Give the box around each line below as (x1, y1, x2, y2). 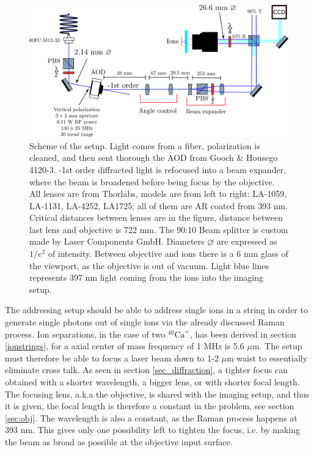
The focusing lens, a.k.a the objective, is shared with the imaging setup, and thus (5, 387, 310, 400)
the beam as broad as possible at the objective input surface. (5, 435, 233, 448)
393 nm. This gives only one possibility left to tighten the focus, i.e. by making (5, 423, 300, 436)
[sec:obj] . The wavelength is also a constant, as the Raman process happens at (5, 411, 298, 424)
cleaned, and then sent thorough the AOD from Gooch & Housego (29, 151, 278, 164)
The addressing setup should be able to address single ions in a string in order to (5, 303, 308, 316)
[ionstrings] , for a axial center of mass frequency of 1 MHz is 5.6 (5, 339, 244, 352)
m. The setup (252, 339, 302, 352)
